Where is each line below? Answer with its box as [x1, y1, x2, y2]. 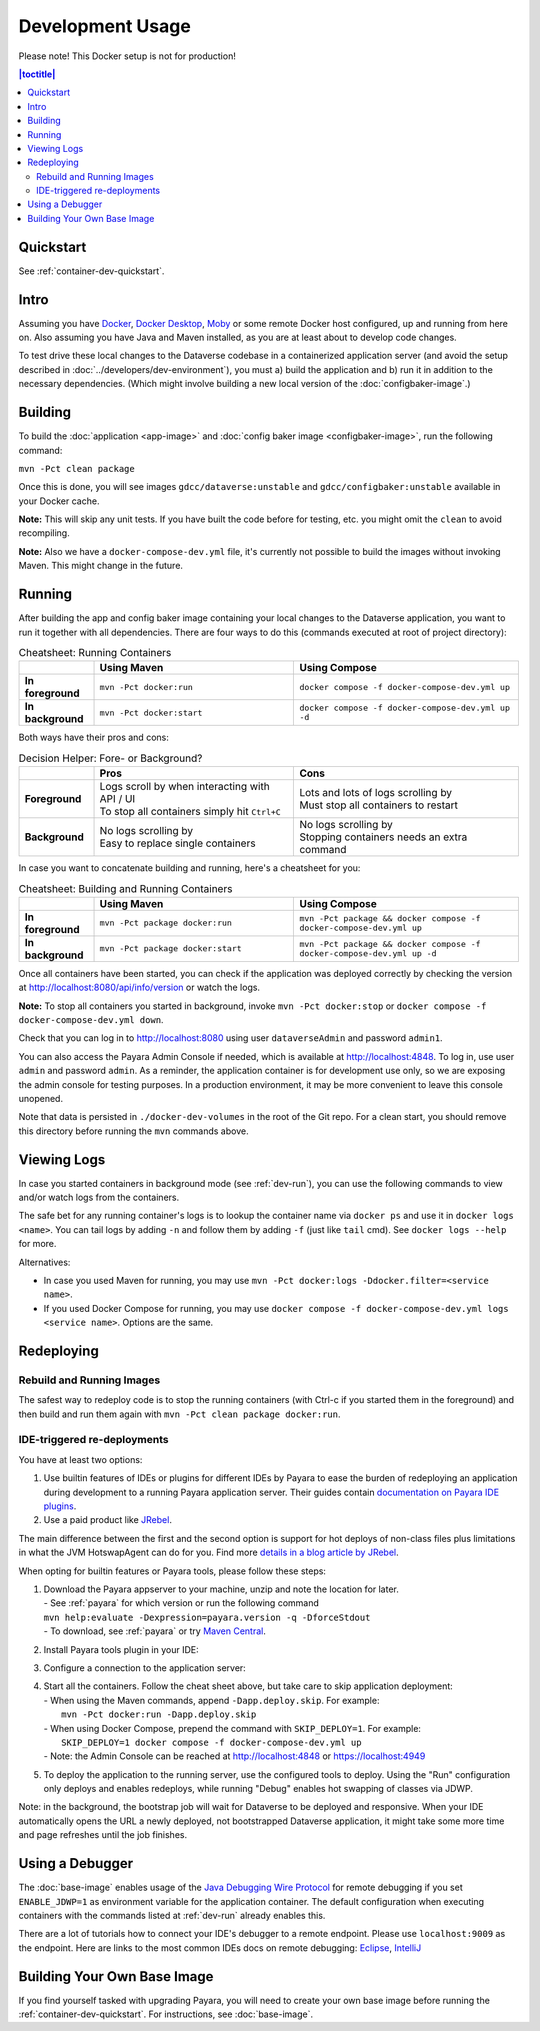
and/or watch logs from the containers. [18, 1191, 180, 1204]
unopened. [18, 1092, 64, 1104]
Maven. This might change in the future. [18, 560, 184, 572]
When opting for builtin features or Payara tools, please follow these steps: [18, 1565, 327, 1577]
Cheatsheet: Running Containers [18, 646, 172, 660]
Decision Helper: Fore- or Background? [18, 751, 203, 765]
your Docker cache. [18, 495, 100, 507]
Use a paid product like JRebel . [43, 1514, 172, 1526]
